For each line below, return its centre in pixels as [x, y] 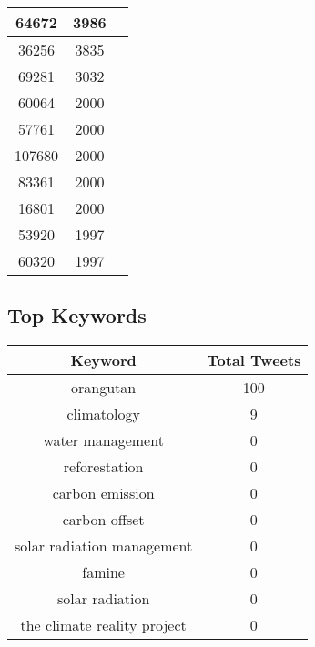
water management [103, 440]
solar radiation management [104, 546]
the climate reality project [103, 625]
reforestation [103, 467]
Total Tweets [254, 360]
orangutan [104, 388]
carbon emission [103, 493]
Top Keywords [77, 315]
